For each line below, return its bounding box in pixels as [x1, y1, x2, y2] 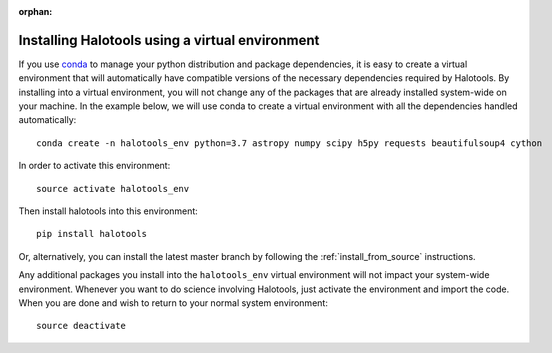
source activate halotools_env [36, 183, 190, 194]
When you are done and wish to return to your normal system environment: [18, 296, 329, 309]
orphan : [18, 6, 53, 17]
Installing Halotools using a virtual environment [18, 31, 320, 49]
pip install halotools [36, 228, 148, 240]
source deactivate [36, 320, 127, 332]
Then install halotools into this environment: [18, 205, 199, 217]
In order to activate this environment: [18, 160, 171, 172]
